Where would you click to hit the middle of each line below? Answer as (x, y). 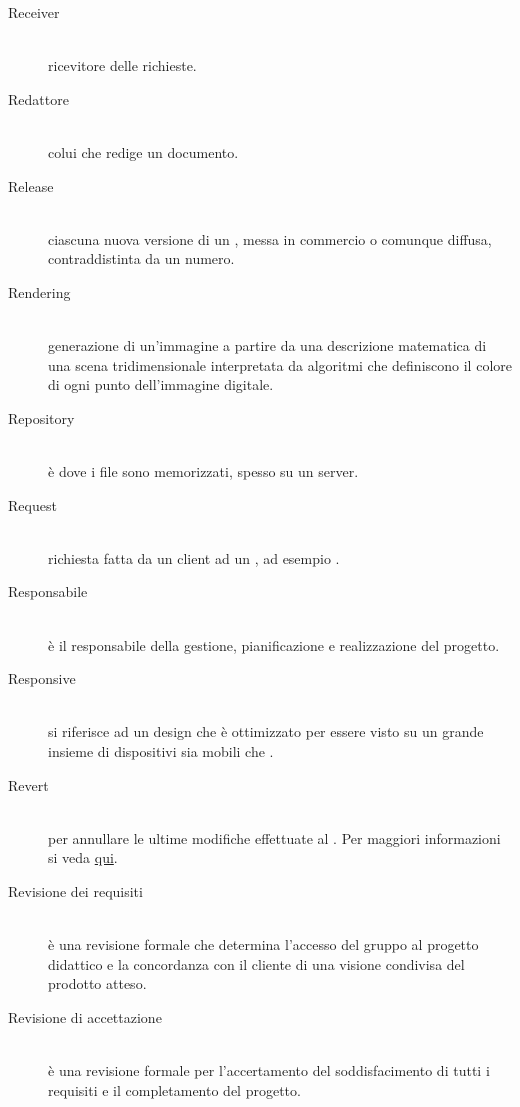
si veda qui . (83, 857)
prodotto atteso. (97, 983)
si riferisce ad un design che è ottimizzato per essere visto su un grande (266, 731)
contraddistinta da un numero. (141, 258)
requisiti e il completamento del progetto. (174, 1089)
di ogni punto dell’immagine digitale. (161, 384)
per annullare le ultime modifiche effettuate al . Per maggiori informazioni (274, 837)
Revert (28, 784)
